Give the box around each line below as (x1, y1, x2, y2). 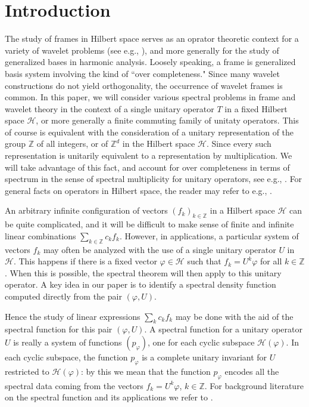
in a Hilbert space (210, 204, 275, 217)
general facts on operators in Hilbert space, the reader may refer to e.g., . (5, 184, 272, 196)
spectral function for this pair (5, 323, 113, 335)
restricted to (5, 365, 49, 377)
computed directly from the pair (5, 290, 122, 302)
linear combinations (5, 229, 76, 242)
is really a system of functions (13, 335, 122, 348)
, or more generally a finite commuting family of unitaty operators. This (36, 114, 299, 127)
